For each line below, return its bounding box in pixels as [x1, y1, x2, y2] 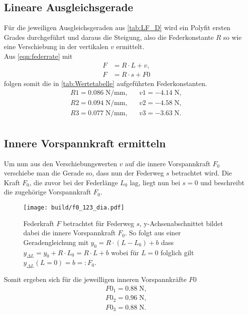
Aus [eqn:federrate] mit [4, 51, 72, 61]
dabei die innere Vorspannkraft [23, 227, 116, 238]
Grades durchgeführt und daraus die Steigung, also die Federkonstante [4, 32, 214, 42]
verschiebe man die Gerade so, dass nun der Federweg [4, 168, 164, 178]
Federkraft [23, 218, 54, 228]
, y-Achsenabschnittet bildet [140, 218, 223, 228]
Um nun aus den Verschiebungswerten [4, 158, 117, 168]
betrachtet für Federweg [63, 218, 134, 228]
